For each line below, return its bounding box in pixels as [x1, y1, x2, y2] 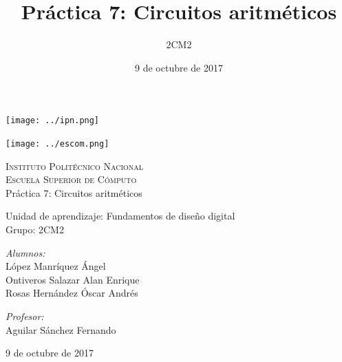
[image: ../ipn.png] [6, 116, 100, 126]
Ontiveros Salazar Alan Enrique [6, 272, 140, 286]
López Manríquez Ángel [6, 259, 106, 273]
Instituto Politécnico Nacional [6, 158, 144, 173]
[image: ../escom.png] [6, 138, 109, 149]
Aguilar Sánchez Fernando [6, 322, 116, 337]
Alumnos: [6, 245, 45, 259]
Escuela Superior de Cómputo [6, 172, 137, 187]
